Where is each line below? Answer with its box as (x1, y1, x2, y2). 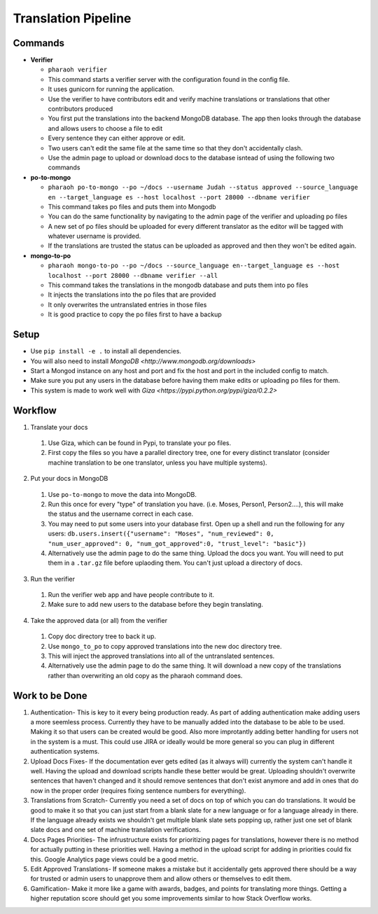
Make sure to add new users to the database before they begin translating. (48, 600, 264, 609)
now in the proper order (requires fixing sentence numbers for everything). (30, 786, 246, 794)
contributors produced (48, 105, 113, 113)
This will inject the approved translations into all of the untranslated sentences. (48, 652, 275, 661)
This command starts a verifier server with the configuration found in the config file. (48, 75, 290, 83)
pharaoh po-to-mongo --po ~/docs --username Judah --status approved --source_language (48, 183, 358, 192)
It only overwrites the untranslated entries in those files (48, 300, 207, 309)
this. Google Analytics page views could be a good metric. (30, 855, 199, 864)
